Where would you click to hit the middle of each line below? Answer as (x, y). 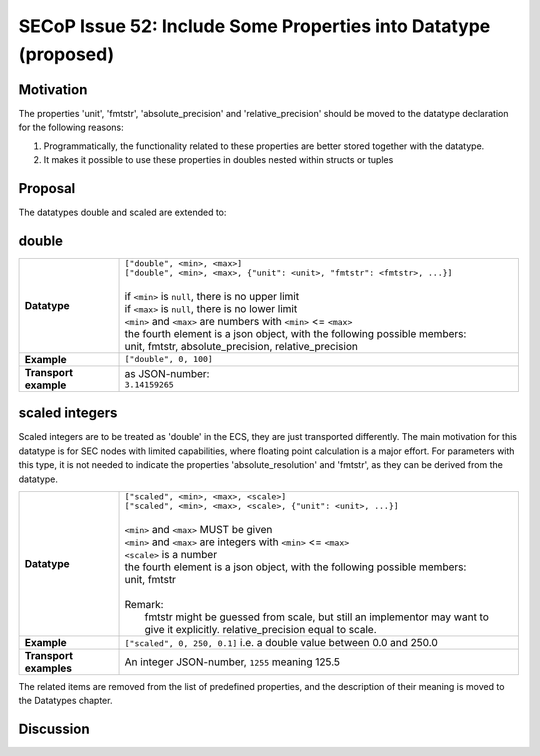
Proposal (47, 188)
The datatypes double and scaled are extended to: (122, 212)
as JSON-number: (167, 374)
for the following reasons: (71, 127)
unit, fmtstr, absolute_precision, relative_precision (241, 346)
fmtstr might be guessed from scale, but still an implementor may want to (317, 617)
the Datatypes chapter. (65, 701)
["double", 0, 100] (169, 359)
